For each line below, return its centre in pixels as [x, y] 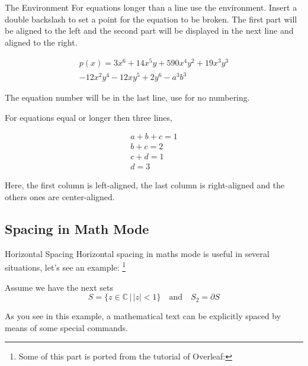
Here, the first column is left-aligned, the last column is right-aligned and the [145, 185]
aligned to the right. [41, 42]
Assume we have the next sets [59, 287]
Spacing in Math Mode [77, 228]
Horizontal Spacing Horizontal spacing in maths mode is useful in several [137, 253]
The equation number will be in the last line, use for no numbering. [127, 97]
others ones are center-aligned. [60, 196]
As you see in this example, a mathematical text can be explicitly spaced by [143, 316]
